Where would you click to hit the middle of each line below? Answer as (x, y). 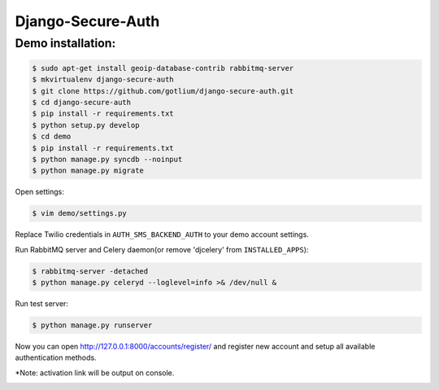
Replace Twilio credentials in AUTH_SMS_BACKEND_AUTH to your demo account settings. (162, 234)
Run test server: (42, 304)
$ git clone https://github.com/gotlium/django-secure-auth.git (163, 91)
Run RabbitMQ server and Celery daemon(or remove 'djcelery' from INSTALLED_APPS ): (162, 249)
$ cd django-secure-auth (82, 102)
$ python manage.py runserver (92, 325)
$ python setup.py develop (86, 125)
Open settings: (40, 192)
